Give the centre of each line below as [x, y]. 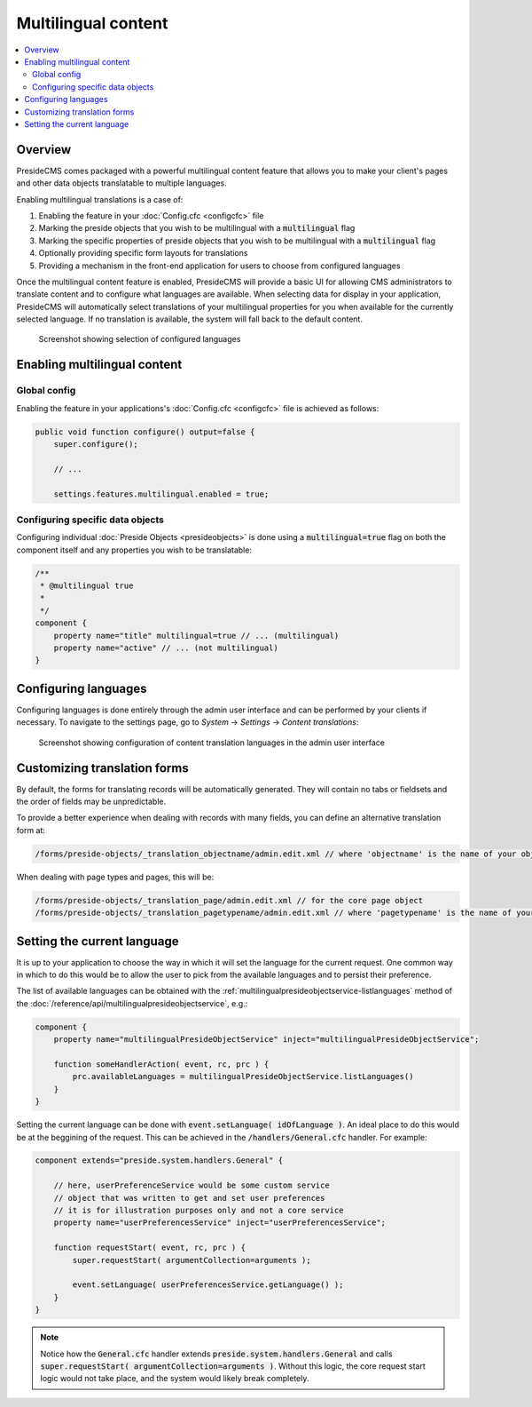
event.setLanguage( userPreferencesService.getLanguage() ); [208, 1285]
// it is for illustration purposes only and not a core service [199, 1211]
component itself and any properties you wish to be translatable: [134, 550]
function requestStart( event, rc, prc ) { [149, 1248]
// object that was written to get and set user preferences [189, 1198]
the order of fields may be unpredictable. [91, 801]
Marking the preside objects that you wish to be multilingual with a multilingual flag [197, 228]
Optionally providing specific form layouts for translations [143, 253]
